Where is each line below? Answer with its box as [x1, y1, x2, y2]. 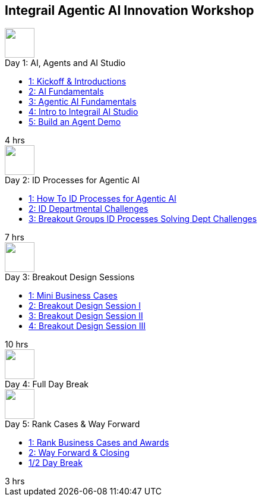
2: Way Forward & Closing [29, 447, 130, 458]
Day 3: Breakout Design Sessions [5, 272, 135, 283]
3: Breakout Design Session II [29, 311, 143, 321]
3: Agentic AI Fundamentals [29, 96, 137, 107]
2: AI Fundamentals [29, 86, 104, 97]
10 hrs [5, 339, 29, 350]
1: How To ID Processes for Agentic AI [29, 193, 176, 204]
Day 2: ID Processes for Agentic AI [5, 175, 140, 186]
